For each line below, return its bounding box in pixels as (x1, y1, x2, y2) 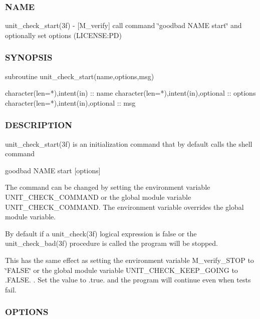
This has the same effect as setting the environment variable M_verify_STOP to (5, 254, 254, 265)
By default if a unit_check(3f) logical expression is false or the (5, 228, 197, 238)
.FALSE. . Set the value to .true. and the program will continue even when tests (5, 274, 251, 285)
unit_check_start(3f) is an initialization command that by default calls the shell (5, 138, 252, 149)
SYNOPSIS (5, 51, 53, 64)
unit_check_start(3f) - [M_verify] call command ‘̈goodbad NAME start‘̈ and (5, 20, 242, 31)
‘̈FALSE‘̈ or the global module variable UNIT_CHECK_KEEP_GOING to (5, 264, 238, 275)
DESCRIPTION (5, 119, 73, 131)
